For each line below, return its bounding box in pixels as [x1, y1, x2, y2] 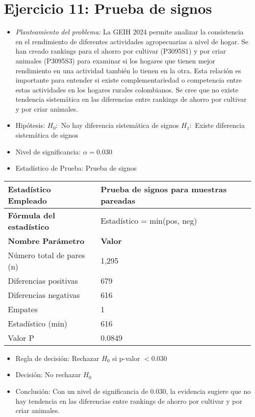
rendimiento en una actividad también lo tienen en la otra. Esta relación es [15, 65, 241, 75]
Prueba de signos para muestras [101, 183, 227, 195]
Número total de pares [8, 249, 85, 261]
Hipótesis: [15, 120, 45, 130]
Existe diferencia [195, 120, 245, 130]
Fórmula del [8, 209, 55, 221]
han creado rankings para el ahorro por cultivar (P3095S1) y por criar [15, 46, 226, 56]
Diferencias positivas [8, 274, 78, 286]
